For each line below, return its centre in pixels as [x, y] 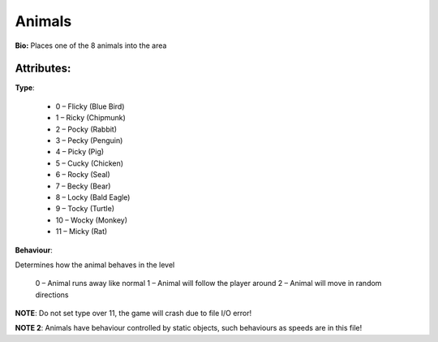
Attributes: [43, 69]
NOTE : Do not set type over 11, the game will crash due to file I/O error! [133, 314]
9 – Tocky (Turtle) [85, 209]
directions [52, 294]
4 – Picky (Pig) [80, 152]
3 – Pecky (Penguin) [89, 141]
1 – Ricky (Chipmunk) [90, 118]
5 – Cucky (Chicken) [90, 163]
